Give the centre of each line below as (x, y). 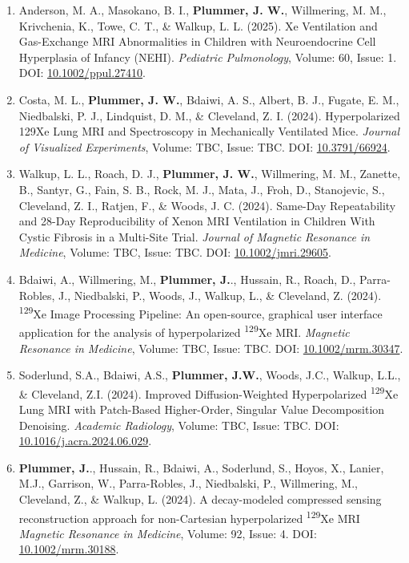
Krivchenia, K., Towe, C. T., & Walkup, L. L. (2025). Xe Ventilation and (198, 25)
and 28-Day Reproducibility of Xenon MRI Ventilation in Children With (197, 221)
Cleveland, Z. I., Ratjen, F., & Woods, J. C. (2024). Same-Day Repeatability (207, 205)
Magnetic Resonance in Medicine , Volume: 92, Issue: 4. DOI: (168, 533)
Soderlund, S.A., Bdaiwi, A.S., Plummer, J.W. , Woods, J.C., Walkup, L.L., (210, 375)
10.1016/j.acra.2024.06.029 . (85, 441)
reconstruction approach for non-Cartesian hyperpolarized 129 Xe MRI (189, 516)
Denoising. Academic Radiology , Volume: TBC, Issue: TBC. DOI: (179, 425)
